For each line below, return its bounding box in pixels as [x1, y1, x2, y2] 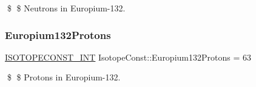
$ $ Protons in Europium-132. [7, 71, 121, 83]
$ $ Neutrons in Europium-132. [7, 2, 126, 14]
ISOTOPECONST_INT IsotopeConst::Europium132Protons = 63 [5, 50, 251, 63]
